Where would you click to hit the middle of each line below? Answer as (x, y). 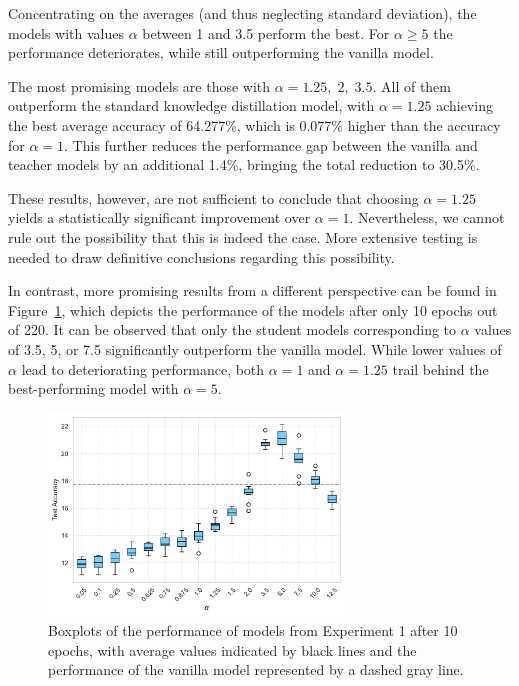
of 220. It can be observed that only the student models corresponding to (232, 329)
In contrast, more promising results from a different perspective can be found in (252, 290)
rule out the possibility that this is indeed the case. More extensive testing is (243, 236)
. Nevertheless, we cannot (427, 217)
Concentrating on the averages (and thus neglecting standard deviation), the (242, 13)
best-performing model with (93, 388)
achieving (464, 105)
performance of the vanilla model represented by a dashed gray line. (256, 669)
